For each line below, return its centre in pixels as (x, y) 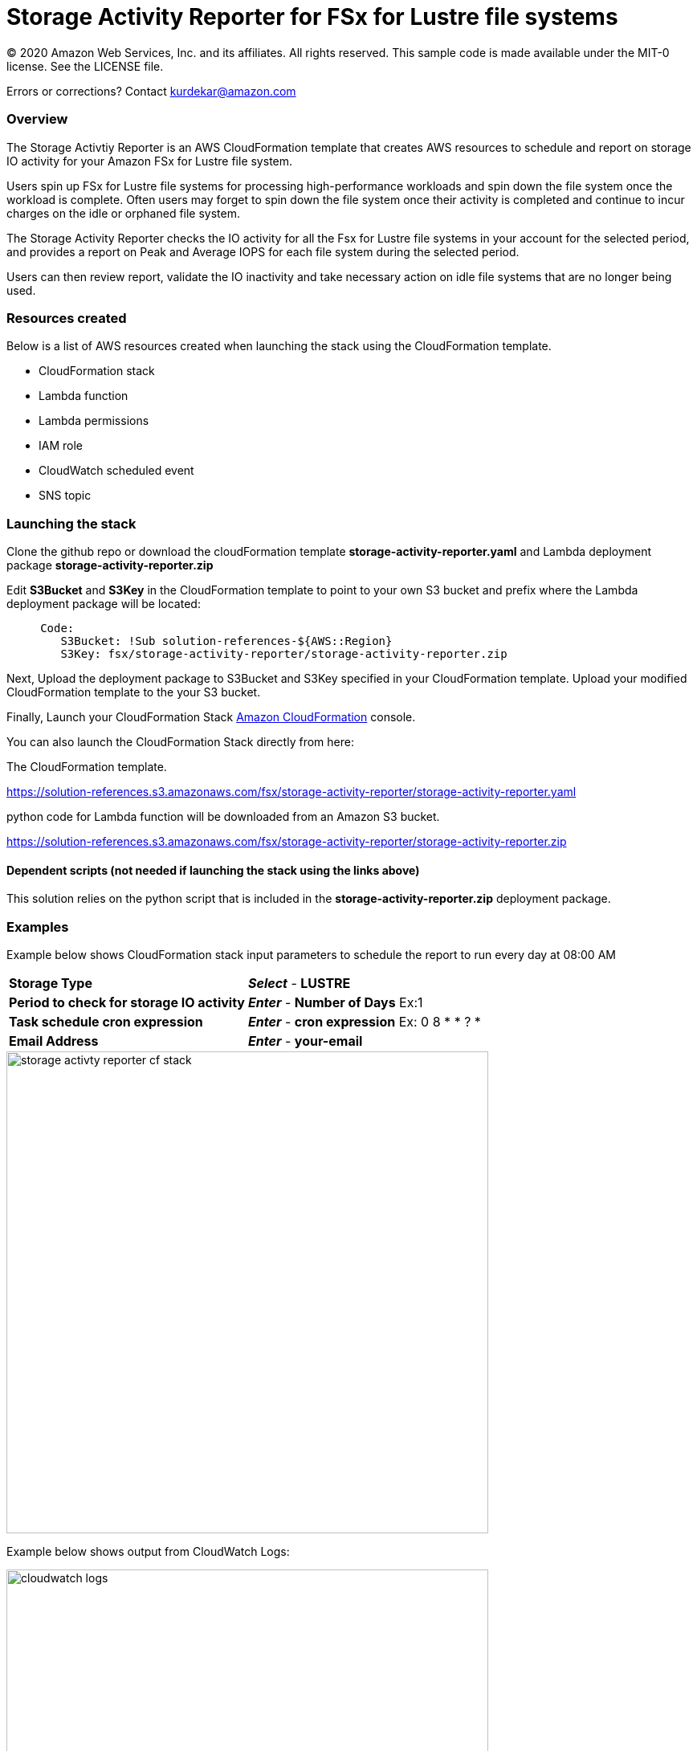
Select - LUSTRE (299, 983)
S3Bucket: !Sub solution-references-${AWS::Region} (226, 641)
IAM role (61, 446)
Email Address (54, 1041)
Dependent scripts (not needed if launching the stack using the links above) (213, 870)
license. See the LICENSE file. (85, 66)
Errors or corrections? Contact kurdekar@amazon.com (151, 91)
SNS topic (65, 496)
